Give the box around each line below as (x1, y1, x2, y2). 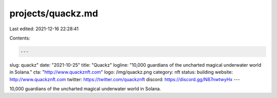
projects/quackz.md (9, 8, 98, 19)
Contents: (9, 35, 30, 41)
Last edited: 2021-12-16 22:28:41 (9, 26, 79, 32)
